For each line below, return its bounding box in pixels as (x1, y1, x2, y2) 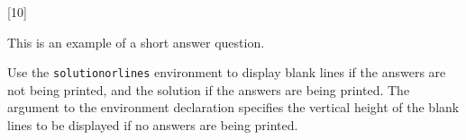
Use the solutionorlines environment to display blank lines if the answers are (7, 63, 446, 82)
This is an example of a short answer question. (7, 32, 265, 51)
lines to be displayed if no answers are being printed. (7, 116, 298, 135)
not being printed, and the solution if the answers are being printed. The (7, 80, 410, 99)
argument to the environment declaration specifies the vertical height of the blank (7, 98, 460, 117)
